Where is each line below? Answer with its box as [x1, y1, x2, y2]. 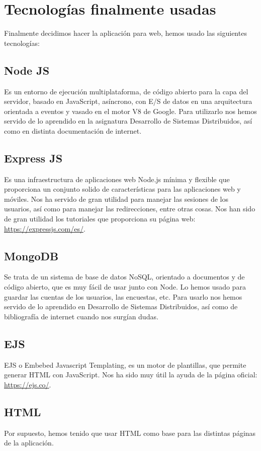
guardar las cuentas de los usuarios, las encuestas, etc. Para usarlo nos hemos [4, 291, 242, 302]
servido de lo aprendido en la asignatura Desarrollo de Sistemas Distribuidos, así [4, 116, 252, 126]
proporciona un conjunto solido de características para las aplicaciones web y [4, 184, 241, 194]
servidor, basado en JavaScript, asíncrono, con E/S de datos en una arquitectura [4, 96, 252, 106]
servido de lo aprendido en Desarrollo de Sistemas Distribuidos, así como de [4, 301, 238, 312]
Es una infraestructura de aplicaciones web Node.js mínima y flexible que [4, 174, 230, 184]
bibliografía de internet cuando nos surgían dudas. [4, 311, 158, 321]
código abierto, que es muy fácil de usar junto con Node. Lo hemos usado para [4, 281, 246, 292]
